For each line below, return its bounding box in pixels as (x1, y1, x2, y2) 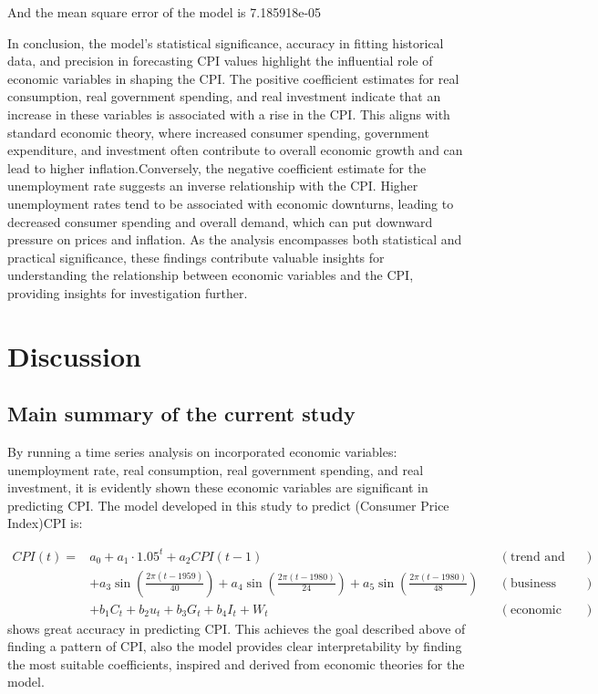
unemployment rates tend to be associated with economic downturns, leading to (7, 193, 454, 212)
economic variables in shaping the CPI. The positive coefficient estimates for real (7, 68, 459, 88)
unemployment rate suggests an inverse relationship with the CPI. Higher (7, 176, 418, 195)
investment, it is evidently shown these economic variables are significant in (7, 478, 428, 497)
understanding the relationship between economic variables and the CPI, (7, 265, 414, 285)
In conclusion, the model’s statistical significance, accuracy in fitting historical (7, 33, 444, 52)
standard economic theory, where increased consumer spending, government (7, 122, 429, 141)
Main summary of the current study (7, 399, 356, 428)
